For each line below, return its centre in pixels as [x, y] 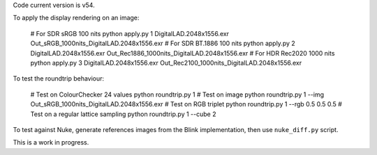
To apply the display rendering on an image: [76, 18]
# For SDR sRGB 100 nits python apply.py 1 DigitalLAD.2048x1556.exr [130, 33]
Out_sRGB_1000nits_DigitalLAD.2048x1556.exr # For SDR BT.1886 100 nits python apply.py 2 [163, 43]
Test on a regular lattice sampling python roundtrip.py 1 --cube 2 [123, 114]
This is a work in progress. [51, 142]
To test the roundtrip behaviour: [59, 79]
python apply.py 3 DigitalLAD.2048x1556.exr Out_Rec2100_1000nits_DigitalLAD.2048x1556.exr [166, 63]
